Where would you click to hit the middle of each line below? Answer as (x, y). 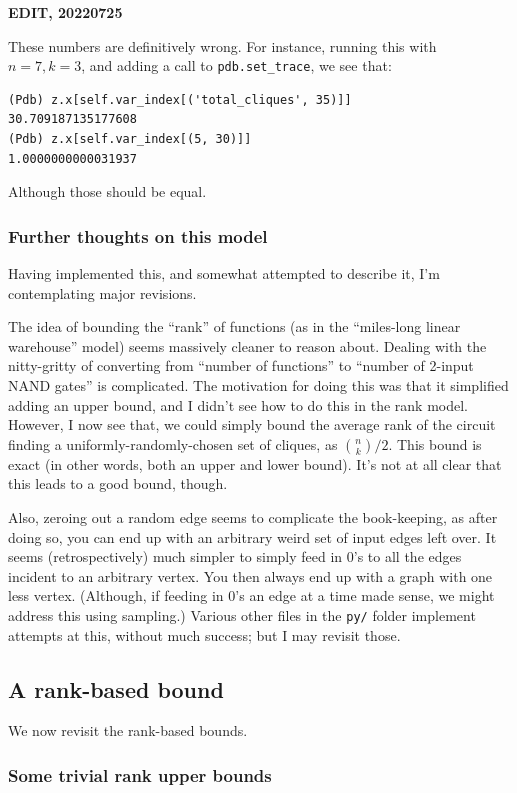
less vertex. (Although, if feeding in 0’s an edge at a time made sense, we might (251, 595)
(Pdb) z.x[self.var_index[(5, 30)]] (130, 139)
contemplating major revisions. (102, 292)
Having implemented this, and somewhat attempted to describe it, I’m (224, 273)
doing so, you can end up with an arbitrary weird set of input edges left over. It (252, 536)
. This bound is (435, 443)
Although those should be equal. (107, 191)
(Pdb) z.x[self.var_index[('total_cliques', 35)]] (180, 99)
